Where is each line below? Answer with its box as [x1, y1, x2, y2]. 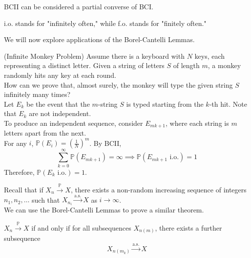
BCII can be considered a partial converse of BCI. [4, 1, 153, 11]
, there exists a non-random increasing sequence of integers [70, 185, 247, 194]
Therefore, [4, 166, 35, 177]
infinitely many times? [4, 89, 71, 99]
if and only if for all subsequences [31, 222, 131, 233]
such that [32, 194, 60, 205]
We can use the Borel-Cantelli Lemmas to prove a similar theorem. [4, 205, 204, 215]
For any [4, 138, 27, 148]
